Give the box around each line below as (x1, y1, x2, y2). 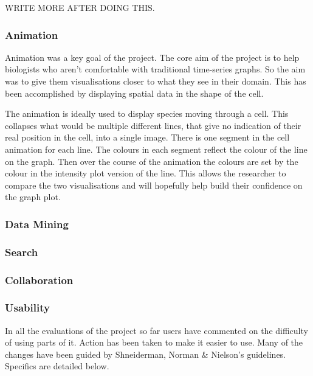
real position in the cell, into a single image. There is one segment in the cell (5, 131, 290, 144)
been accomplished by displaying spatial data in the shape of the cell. (5, 86, 264, 99)
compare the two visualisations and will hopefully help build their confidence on (5, 178, 303, 191)
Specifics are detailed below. (5, 360, 109, 372)
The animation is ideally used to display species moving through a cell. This (5, 107, 289, 120)
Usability (5, 300, 50, 315)
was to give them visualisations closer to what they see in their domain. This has (5, 75, 306, 87)
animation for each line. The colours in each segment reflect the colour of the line (5, 142, 308, 155)
